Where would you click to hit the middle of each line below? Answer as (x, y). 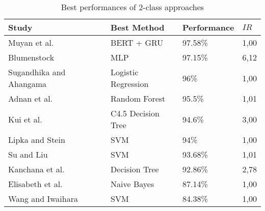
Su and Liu (28, 154)
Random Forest (138, 98)
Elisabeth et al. (35, 184)
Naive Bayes (132, 184)
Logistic (125, 72)
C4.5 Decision (135, 113)
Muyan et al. (31, 42)
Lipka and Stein (37, 140)
